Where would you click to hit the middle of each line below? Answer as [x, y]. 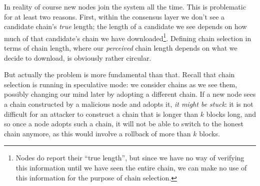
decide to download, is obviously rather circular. [78, 57]
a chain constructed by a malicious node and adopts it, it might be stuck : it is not [129, 104]
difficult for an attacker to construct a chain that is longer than [101, 114]
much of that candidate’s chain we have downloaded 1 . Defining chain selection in [128, 37]
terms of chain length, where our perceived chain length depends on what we [121, 48]
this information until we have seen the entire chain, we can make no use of [131, 167]
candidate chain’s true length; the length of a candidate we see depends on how [125, 26]
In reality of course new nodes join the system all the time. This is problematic [125, 7]
